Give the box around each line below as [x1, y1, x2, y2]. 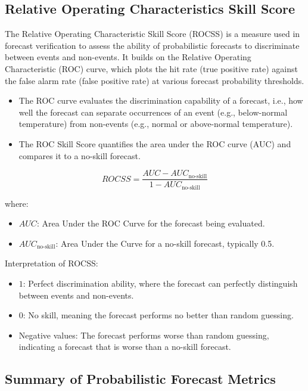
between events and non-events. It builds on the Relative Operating [5, 51, 251, 63]
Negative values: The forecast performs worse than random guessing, [18, 328, 269, 341]
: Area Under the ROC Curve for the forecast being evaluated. [36, 217, 265, 229]
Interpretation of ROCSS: [5, 257, 98, 269]
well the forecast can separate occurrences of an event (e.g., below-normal [18, 105, 288, 118]
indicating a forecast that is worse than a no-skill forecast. [18, 340, 231, 353]
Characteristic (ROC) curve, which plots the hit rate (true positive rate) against [5, 62, 298, 75]
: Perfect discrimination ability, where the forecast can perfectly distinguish [23, 277, 298, 290]
